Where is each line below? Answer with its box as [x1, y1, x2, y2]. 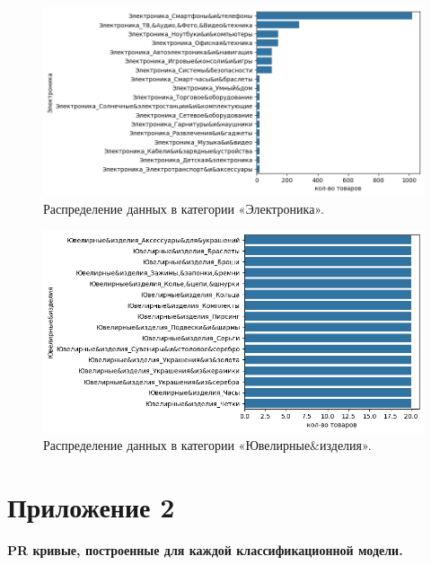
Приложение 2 [7, 489, 175, 525]
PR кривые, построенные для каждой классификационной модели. [7, 540, 403, 559]
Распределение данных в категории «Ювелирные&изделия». [43, 436, 372, 455]
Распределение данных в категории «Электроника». [43, 199, 324, 217]
